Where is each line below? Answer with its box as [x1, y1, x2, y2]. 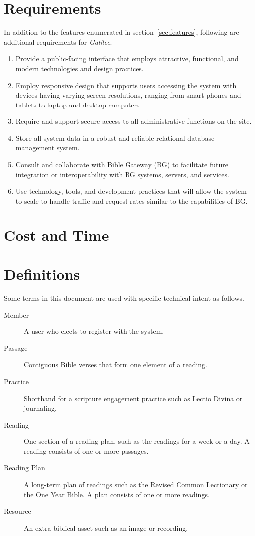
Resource [4, 506, 31, 516]
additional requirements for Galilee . [4, 36, 112, 47]
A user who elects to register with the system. [24, 326, 164, 336]
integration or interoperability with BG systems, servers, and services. [15, 169, 229, 179]
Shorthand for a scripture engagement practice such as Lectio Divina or [24, 393, 243, 403]
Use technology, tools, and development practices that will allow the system [15, 186, 247, 196]
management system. [15, 142, 80, 153]
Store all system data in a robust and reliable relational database [15, 132, 215, 143]
